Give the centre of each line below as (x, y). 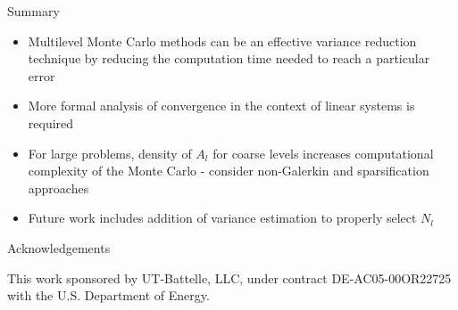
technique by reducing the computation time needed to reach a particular (229, 58)
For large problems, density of (110, 153)
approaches (58, 188)
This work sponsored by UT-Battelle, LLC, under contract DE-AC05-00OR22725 (229, 277)
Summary (33, 11)
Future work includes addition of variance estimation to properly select (222, 218)
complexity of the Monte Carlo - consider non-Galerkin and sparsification (229, 171)
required (51, 122)
